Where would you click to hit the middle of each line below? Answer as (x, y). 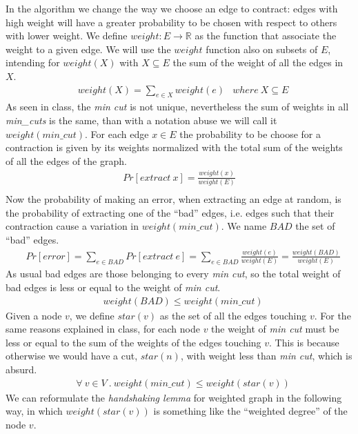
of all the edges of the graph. (66, 160)
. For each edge (117, 134)
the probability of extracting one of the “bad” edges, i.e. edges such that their (170, 212)
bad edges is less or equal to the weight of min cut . (113, 287)
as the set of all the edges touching (233, 315)
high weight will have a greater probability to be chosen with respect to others (171, 22)
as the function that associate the (266, 36)
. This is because (304, 342)
